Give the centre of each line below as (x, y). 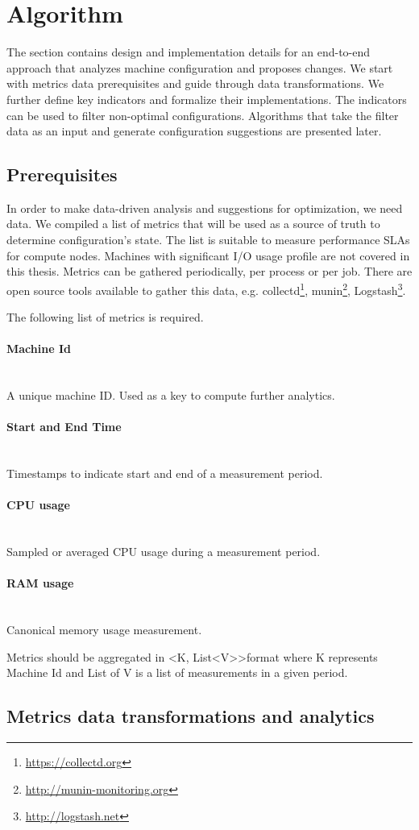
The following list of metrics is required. (105, 317)
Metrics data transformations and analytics (191, 716)
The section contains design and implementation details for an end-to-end (189, 52)
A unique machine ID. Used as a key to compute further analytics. (171, 395)
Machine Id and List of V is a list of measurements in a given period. (177, 672)
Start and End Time (64, 427)
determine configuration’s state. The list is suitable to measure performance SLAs (208, 240)
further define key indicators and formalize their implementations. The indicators (207, 99)
